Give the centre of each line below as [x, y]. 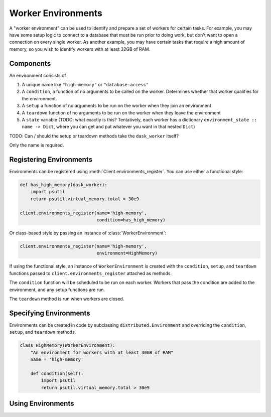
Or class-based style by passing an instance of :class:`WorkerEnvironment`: [88, 233]
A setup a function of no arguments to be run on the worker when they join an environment [117, 106]
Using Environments [42, 403]
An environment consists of [38, 75]
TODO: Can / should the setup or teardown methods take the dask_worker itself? [94, 136]
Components [30, 63]
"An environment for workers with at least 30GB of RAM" [102, 352]
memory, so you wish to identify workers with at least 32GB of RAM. [80, 49]
